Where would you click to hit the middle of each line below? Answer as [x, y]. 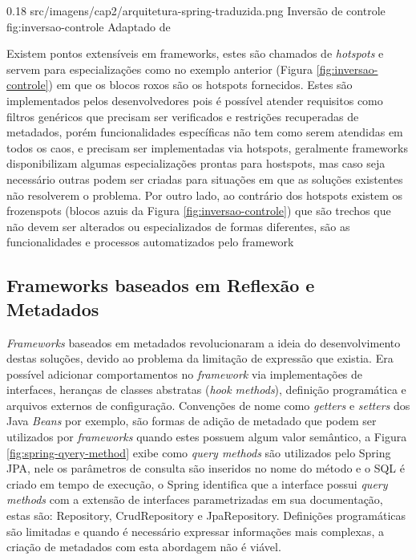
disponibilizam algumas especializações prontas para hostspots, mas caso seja [196, 163]
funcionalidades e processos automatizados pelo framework [150, 242]
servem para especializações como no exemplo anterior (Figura [160, 69]
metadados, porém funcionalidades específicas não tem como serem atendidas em [205, 132]
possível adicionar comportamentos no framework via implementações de [185, 373]
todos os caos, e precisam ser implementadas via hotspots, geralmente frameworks [207, 147]
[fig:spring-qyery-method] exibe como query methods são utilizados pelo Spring [199, 452]
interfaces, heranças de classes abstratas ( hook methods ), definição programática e [206, 390]
